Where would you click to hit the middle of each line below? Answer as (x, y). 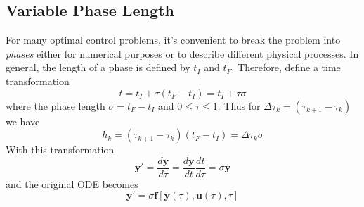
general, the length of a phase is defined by (98, 67)
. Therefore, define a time (286, 67)
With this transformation (60, 150)
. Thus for (239, 105)
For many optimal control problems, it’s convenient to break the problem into (173, 40)
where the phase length (56, 105)
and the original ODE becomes (72, 183)
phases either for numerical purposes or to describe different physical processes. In (182, 53)
